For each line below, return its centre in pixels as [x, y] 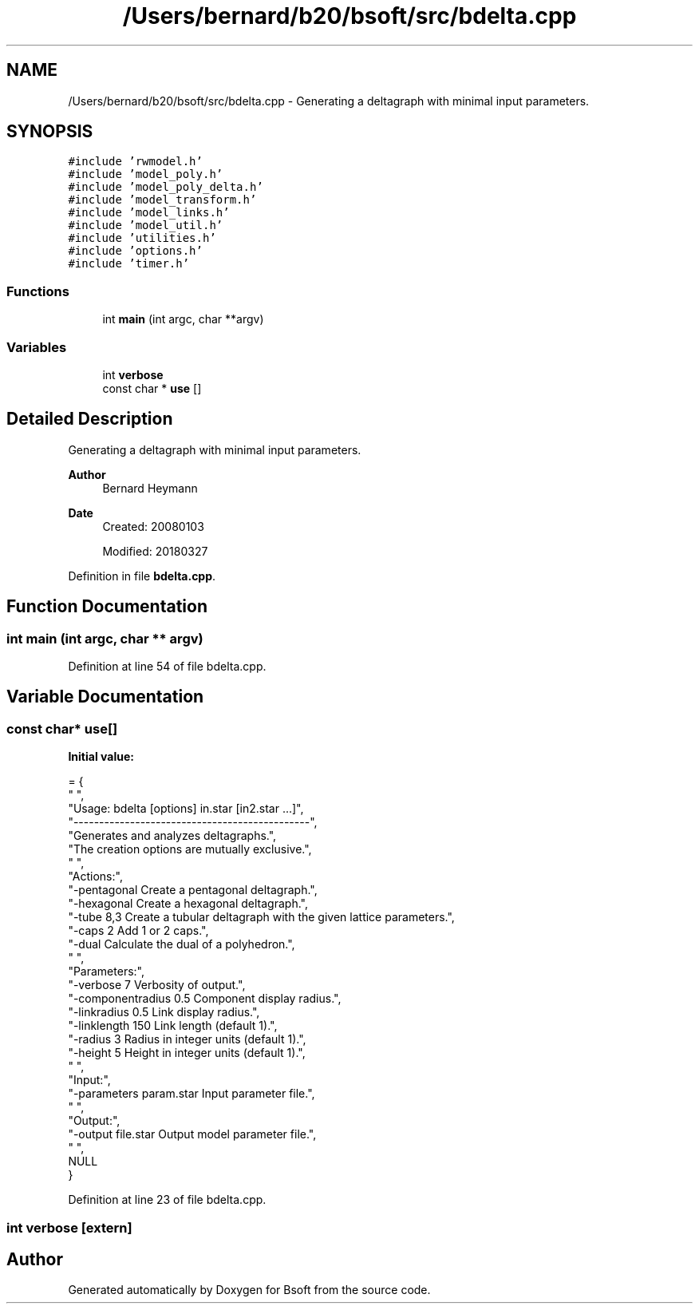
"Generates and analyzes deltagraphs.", [172, 836]
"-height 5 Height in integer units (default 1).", [187, 1053]
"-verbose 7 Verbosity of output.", [157, 985]
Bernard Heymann [150, 488]
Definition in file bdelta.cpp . [142, 576]
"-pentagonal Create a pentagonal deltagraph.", [193, 890]
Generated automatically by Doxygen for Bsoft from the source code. [249, 1290]
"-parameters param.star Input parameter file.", [192, 1094]
